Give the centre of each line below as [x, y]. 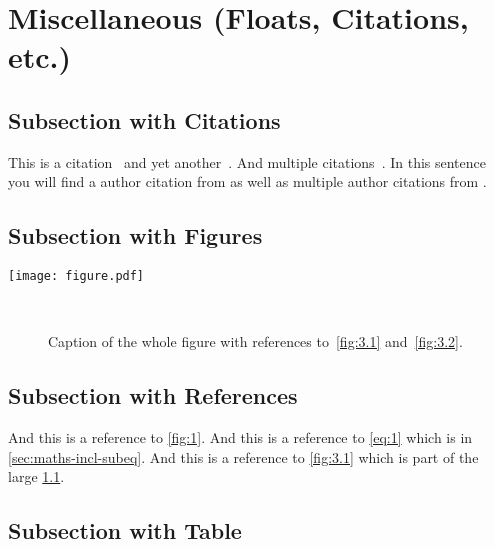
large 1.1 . [36, 476]
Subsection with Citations [144, 119]
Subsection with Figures [135, 235]
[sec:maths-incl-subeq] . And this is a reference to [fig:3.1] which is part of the [243, 456]
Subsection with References [153, 395]
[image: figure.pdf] [76, 276]
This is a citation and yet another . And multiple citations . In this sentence [247, 161]
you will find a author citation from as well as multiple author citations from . [247, 181]
